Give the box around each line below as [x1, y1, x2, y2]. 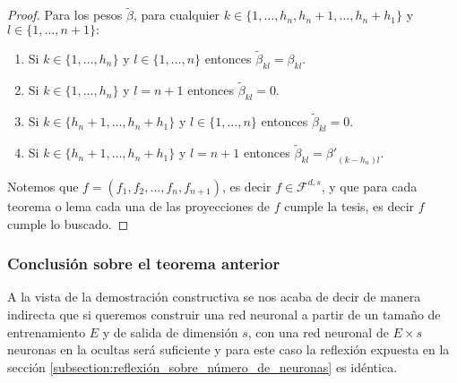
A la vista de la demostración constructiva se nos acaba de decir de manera [7, 287, 421, 306]
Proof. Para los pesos [7, 5, 123, 24]
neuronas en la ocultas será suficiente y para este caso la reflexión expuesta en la [7, 340, 450, 359]
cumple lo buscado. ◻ [7, 214, 129, 233]
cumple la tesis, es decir [284, 196, 415, 215]
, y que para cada [321, 176, 418, 195]
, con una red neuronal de [247, 322, 389, 341]
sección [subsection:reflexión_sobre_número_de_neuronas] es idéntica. [7, 357, 398, 376]
